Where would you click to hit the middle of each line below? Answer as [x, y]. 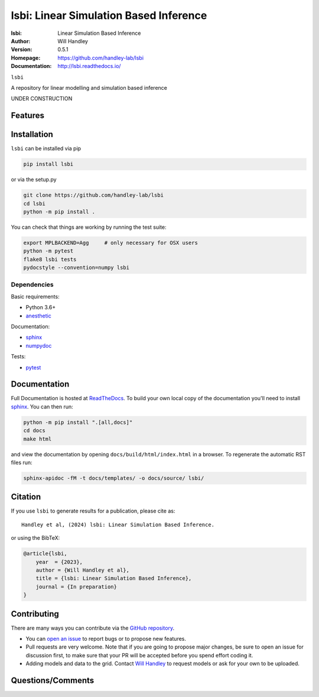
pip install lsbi [48, 164]
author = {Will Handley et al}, [83, 570]
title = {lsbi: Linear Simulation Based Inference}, [114, 578]
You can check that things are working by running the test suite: [89, 227]
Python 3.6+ [41, 307]
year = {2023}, [59, 562]
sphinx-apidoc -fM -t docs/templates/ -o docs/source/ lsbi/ [114, 478]
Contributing [35, 614]
